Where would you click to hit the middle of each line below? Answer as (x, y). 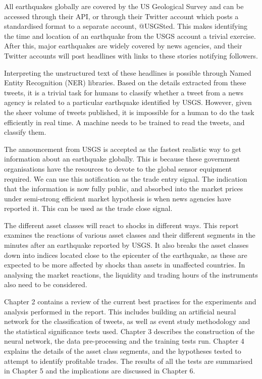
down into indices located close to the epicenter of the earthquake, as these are (126, 255)
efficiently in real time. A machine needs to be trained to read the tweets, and (124, 122)
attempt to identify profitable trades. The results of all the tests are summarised (128, 361)
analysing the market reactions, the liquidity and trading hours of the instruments (131, 274)
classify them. (25, 132)
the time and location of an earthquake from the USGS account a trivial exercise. (130, 36)
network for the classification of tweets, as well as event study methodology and (127, 321)
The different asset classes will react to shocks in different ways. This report (121, 225)
